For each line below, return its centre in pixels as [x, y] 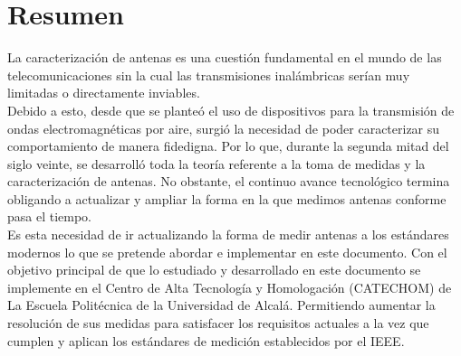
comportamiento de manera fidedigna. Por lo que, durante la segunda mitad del [228, 146]
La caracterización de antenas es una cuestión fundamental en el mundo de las [225, 57]
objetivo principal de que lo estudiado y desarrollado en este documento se [214, 270]
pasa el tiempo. [50, 216]
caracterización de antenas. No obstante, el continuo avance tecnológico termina [229, 181]
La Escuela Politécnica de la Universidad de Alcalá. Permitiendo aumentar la [221, 305]
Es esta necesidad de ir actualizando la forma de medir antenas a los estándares [228, 234]
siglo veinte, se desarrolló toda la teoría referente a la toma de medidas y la [216, 163]
